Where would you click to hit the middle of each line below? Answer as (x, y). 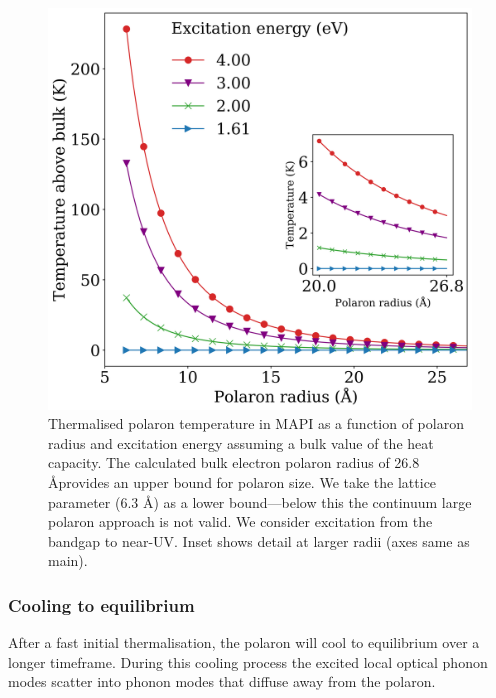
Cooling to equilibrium (101, 604)
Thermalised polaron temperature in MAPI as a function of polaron (256, 423)
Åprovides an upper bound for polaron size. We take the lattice (242, 482)
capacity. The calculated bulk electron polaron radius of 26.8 (234, 462)
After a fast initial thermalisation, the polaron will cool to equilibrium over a (244, 642)
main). (68, 560)
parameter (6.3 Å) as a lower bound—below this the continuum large (260, 501)
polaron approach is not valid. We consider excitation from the (240, 521)
